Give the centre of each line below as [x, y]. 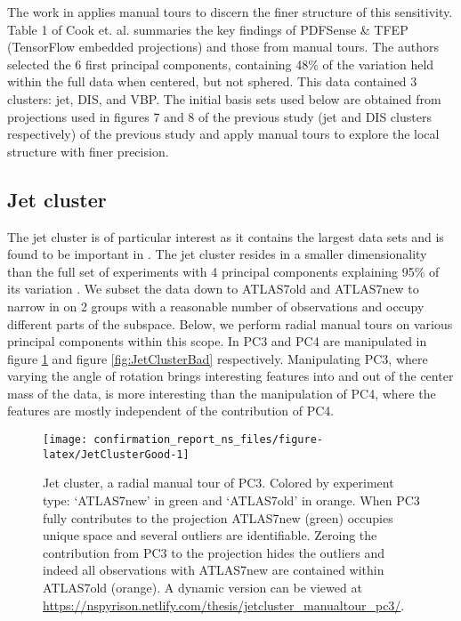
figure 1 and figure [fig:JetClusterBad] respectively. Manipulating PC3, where [218, 358]
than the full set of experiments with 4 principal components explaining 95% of [223, 271]
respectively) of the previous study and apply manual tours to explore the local [223, 134]
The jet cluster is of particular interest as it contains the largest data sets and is [226, 236]
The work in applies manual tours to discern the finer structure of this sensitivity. [230, 12]
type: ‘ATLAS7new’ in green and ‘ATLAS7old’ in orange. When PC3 [231, 500]
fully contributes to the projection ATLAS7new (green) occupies [218, 517]
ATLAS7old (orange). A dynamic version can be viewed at [202, 587]
